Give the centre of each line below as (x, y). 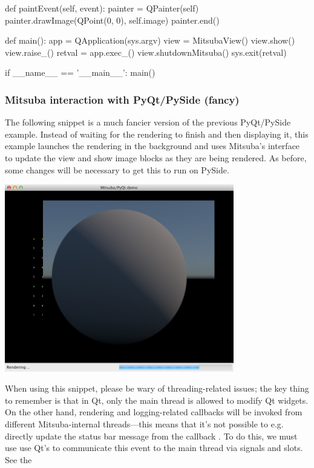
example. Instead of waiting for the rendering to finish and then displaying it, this (157, 134)
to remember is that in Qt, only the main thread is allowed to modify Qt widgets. (157, 400)
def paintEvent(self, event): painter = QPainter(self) (102, 8)
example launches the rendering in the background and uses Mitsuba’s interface (152, 146)
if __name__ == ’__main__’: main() (80, 72)
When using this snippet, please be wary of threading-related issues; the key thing (157, 388)
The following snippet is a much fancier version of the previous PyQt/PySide (148, 122)
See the (18, 459)
